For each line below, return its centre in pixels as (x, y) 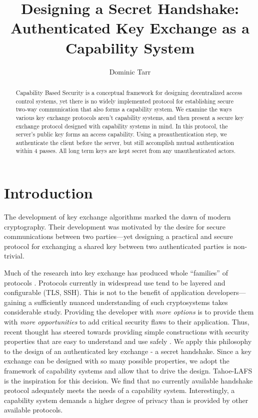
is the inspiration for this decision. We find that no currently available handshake (128, 380)
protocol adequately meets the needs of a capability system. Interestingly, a (119, 390)
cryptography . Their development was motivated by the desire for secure (115, 226)
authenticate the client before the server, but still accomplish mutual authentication (125, 142)
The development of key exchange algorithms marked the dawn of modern (117, 217)
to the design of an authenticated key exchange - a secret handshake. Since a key (128, 351)
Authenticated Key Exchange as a (130, 28)
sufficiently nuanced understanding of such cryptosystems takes (131, 302)
